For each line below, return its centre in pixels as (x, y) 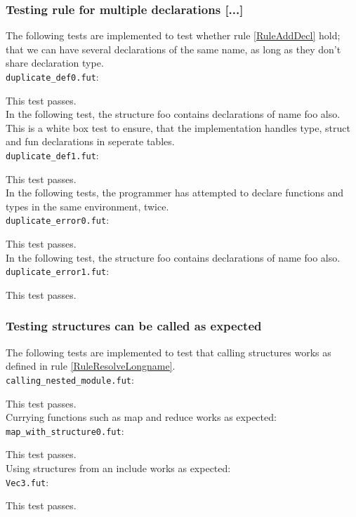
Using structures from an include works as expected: (118, 468)
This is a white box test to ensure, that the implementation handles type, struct (178, 127)
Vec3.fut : (27, 482)
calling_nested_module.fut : (70, 379)
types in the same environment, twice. (87, 206)
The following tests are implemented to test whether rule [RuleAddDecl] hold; (173, 35)
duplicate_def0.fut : (52, 76)
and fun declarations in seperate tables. (90, 141)
